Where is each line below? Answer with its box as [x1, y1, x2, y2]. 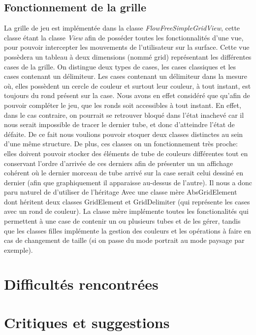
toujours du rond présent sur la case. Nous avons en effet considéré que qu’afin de [4, 90, 250, 100]
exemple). [4, 244, 33, 255]
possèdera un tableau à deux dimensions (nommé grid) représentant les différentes [4, 51, 252, 62]
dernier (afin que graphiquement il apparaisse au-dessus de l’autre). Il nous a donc [4, 177, 252, 187]
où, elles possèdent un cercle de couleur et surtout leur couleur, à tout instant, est [4, 80, 251, 91]
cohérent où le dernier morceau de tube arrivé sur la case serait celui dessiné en [4, 167, 243, 178]
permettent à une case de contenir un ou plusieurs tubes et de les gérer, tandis [4, 216, 241, 226]
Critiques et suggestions [4, 312, 170, 333]
